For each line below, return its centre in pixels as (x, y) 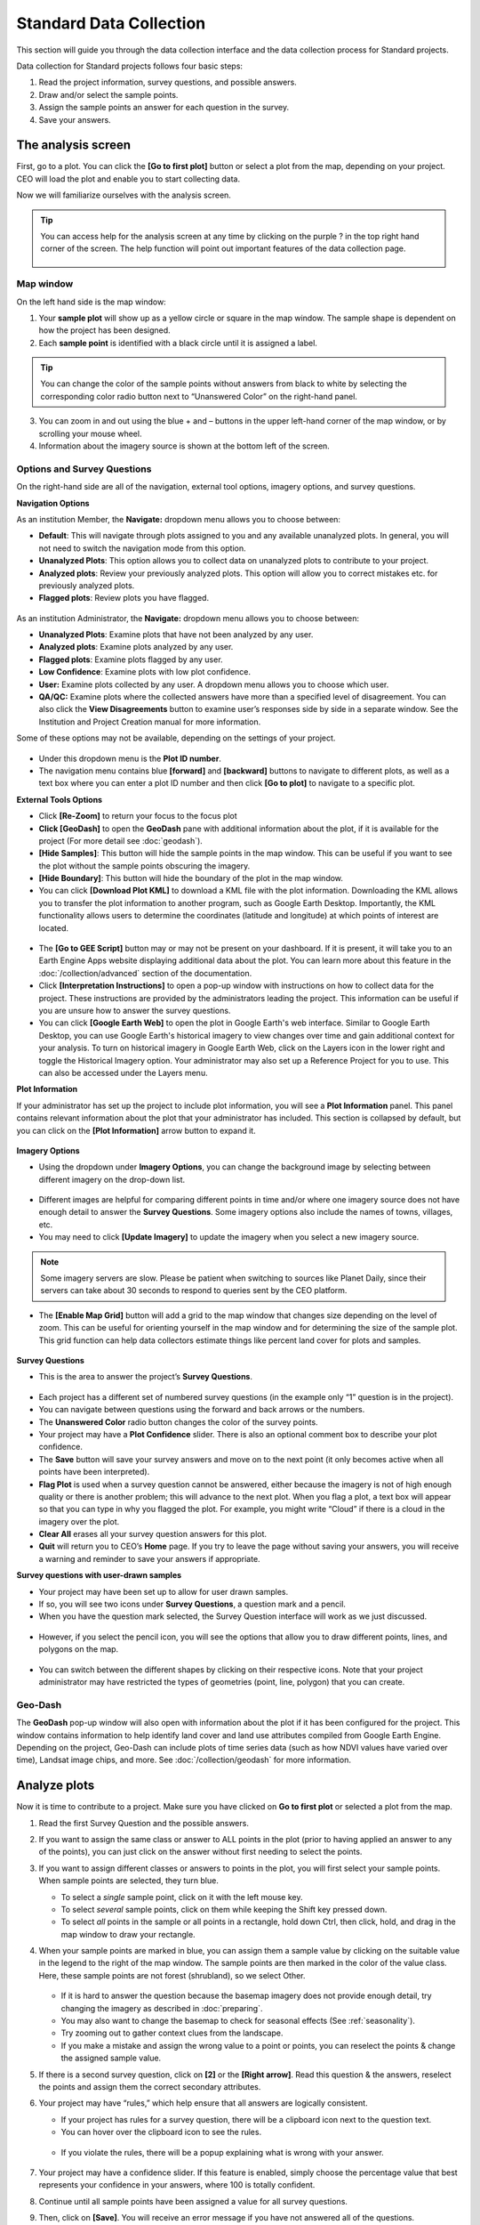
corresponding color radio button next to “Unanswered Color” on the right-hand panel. (199, 396)
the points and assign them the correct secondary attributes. (150, 2087)
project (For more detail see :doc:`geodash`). (121, 840)
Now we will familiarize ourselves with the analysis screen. (124, 195)
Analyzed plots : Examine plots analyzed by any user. (136, 647)
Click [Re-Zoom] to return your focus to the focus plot (138, 816)
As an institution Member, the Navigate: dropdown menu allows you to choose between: (179, 519)
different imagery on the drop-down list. (112, 1179)
